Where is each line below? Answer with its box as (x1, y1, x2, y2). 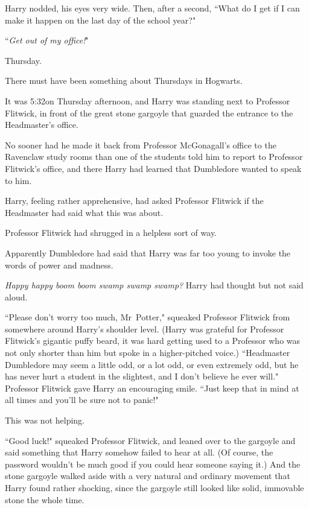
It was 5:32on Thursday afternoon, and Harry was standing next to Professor (5, 94, 290, 107)
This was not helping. (5, 414, 84, 427)
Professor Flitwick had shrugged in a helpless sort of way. (5, 226, 217, 239)
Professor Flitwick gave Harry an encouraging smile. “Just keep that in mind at (5, 381, 299, 394)
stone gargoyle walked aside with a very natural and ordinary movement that (5, 469, 290, 482)
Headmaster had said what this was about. (5, 206, 164, 218)
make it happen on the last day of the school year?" (5, 13, 196, 26)
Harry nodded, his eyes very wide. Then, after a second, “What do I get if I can (5, 2, 300, 14)
